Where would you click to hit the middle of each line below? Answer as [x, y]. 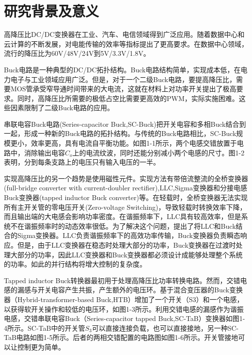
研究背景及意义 [52, 11]
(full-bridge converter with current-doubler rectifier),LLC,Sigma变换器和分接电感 [126, 188]
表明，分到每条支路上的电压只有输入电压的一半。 [82, 162]
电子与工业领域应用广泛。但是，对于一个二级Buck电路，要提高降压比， [123, 79]
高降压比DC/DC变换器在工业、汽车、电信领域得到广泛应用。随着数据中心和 [124, 34]
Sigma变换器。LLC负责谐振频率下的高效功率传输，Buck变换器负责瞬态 [129, 235]
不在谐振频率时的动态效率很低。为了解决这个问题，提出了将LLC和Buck [123, 226]
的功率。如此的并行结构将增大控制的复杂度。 [75, 264]
